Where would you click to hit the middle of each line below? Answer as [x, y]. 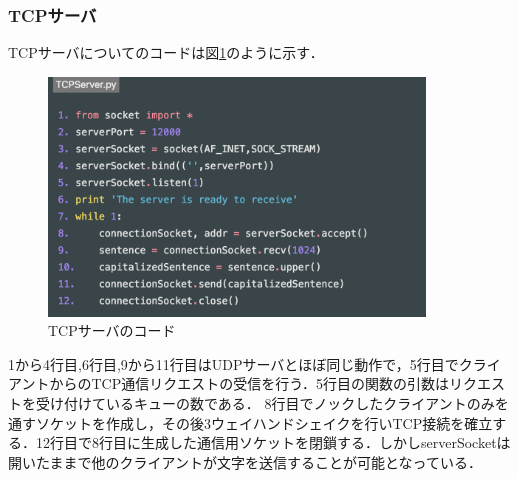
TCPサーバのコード [112, 330]
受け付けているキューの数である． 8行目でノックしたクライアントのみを [272, 403]
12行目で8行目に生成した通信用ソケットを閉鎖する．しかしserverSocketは [273, 442]
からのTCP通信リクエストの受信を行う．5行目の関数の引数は [249, 383]
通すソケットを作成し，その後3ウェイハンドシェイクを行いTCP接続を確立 [250, 422]
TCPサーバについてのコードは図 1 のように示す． [166, 52]
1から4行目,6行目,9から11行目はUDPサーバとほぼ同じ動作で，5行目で [233, 363]
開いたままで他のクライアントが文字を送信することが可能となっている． [245, 461]
